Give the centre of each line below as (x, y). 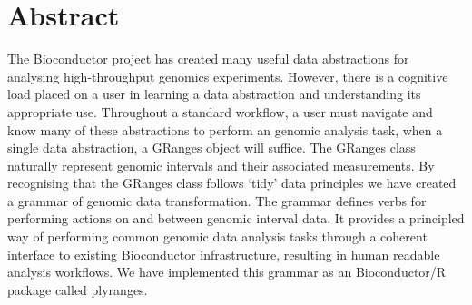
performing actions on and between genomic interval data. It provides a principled (236, 218)
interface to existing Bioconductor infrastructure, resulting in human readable (224, 254)
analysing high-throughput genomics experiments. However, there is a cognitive (228, 76)
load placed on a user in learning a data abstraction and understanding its (214, 94)
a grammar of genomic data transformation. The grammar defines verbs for (217, 200)
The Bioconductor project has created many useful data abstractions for (208, 59)
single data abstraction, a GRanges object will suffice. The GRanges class (211, 148)
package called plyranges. (78, 289)
